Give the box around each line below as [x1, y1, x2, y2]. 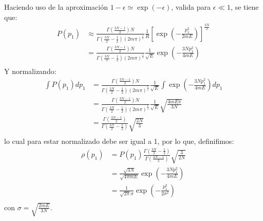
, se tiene [231, 2, 259, 12]
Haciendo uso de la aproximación [4, 2, 108, 12]
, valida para [171, 2, 211, 12]
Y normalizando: [4, 66, 57, 77]
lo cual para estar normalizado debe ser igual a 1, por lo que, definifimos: [4, 136, 234, 146]
